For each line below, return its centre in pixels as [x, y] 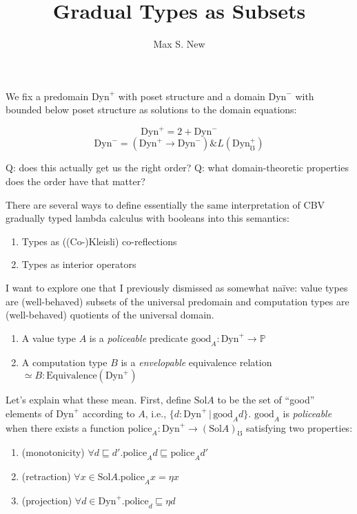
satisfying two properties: [299, 427]
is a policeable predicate [139, 337]
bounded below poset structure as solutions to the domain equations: [151, 110]
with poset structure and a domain [192, 96]
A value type [49, 337]
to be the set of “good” [266, 400]
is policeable [307, 413]
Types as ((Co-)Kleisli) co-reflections [99, 241]
